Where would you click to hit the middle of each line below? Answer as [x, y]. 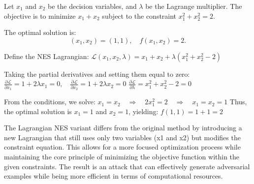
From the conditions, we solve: [50, 102]
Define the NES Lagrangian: [47, 56]
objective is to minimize [40, 15]
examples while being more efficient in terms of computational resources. [113, 176]
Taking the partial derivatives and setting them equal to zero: [97, 74]
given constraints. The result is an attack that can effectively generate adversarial [127, 166]
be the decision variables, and [92, 6]
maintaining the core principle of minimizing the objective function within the [122, 157]
